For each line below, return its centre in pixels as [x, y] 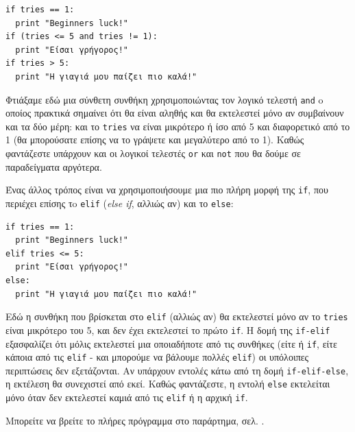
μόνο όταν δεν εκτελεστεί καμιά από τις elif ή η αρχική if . [127, 397]
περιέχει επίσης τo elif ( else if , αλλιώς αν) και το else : [120, 203]
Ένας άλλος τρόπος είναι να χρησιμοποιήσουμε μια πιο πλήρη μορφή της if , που [167, 190]
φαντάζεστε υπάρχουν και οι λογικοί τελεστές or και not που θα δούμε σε [153, 153]
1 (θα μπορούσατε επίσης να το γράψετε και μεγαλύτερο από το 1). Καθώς [155, 140]
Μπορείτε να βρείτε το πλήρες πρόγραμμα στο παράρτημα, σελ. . [135, 420]
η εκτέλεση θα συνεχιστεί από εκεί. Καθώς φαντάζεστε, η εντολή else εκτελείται [168, 384]
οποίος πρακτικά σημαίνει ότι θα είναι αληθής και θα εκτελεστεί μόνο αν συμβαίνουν [175, 113]
